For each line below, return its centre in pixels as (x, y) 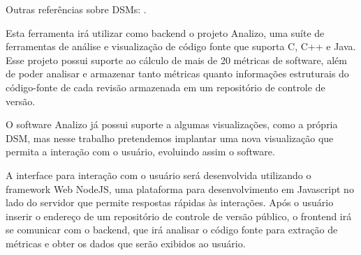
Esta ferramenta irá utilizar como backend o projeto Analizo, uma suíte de (165, 32)
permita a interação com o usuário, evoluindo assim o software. (140, 152)
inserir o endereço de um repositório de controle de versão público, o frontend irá (179, 216)
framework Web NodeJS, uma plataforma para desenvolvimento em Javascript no (180, 188)
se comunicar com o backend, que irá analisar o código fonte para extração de (172, 230)
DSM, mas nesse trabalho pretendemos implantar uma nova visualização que (170, 138)
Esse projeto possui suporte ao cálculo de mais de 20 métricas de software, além (176, 60)
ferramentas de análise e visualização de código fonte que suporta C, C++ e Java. (181, 46)
